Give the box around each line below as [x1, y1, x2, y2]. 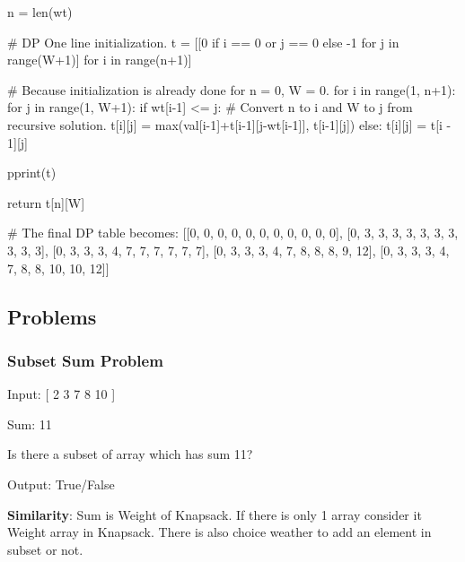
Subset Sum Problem [7, 349, 163, 371]
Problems [7, 302, 97, 330]
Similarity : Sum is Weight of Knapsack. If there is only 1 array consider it [7, 505, 422, 523]
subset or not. [7, 540, 83, 558]
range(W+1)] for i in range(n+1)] [7, 50, 192, 69]
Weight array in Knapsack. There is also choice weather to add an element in [7, 523, 432, 541]
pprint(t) [7, 163, 57, 182]
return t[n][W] [7, 193, 85, 212]
